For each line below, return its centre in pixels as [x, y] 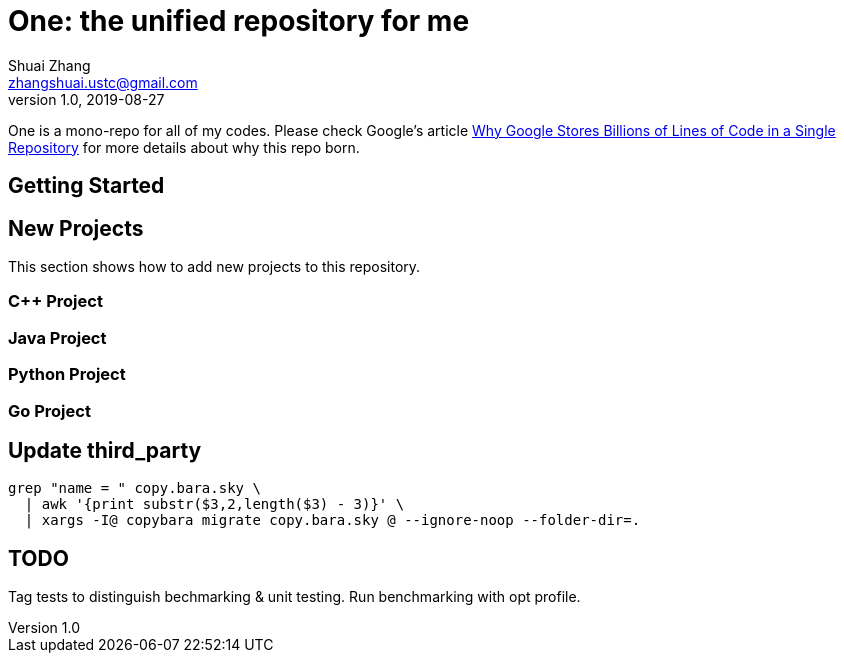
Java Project [57, 337]
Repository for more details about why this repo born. [184, 147]
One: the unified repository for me [239, 21]
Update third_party [105, 450]
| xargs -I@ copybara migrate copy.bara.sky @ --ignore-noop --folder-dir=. [332, 520]
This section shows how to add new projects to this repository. [214, 267]
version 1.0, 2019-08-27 [86, 99]
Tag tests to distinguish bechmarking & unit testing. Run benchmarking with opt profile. [294, 597]
